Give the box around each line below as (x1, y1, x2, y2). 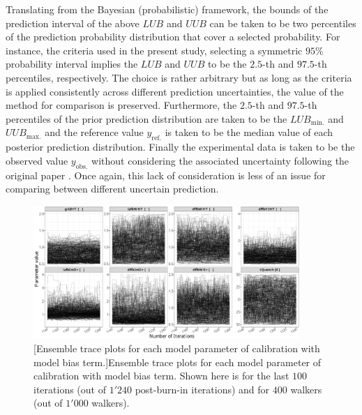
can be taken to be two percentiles (209, 15, 356, 30)
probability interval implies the (6, 56, 138, 71)
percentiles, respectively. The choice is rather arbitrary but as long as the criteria (6, 70, 352, 84)
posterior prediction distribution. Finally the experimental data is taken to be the (6, 139, 355, 154)
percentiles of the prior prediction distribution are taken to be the (6, 111, 287, 126)
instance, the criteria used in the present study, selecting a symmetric (6, 43, 303, 57)
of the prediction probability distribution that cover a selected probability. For (6, 29, 340, 44)
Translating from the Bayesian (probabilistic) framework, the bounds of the (6, 2, 329, 16)
